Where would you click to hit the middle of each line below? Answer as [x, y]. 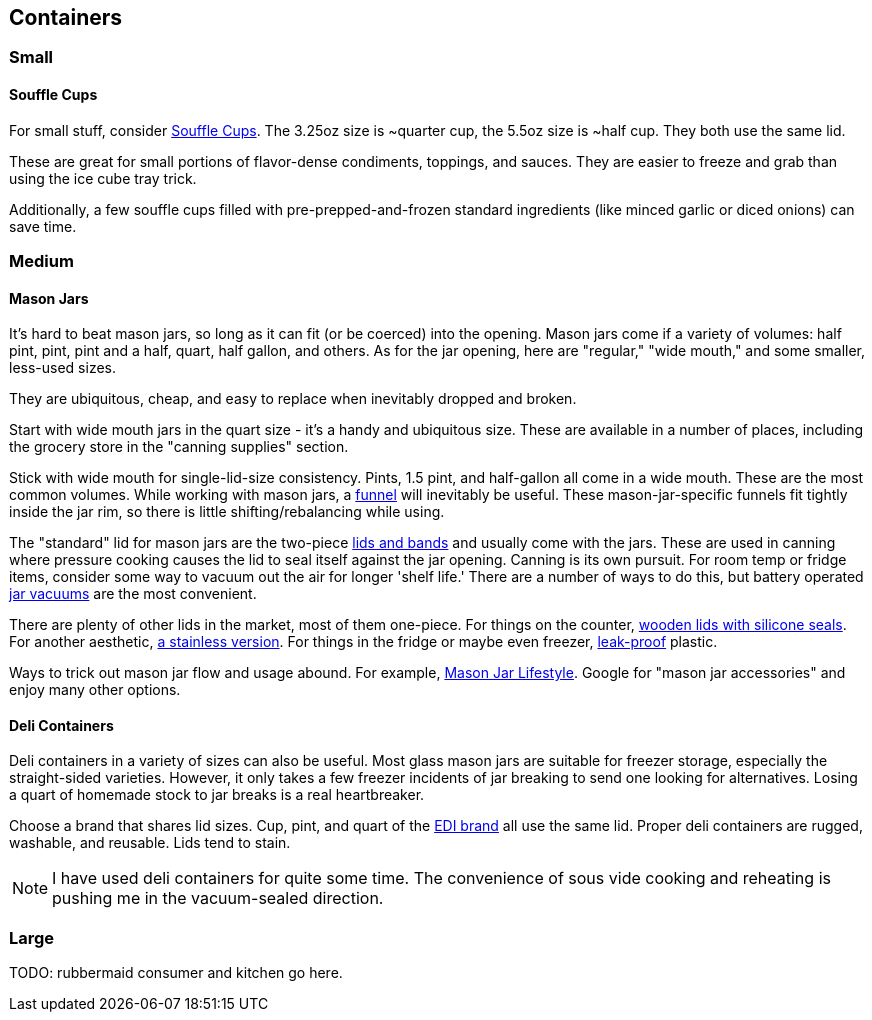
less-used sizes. [63, 368]
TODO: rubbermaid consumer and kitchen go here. [176, 973]
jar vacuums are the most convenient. [133, 594]
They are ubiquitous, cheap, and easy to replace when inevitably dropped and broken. [293, 399]
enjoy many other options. [95, 690]
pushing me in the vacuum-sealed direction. [218, 898]
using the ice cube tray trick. [103, 178]
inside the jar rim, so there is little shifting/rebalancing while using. [227, 512]
